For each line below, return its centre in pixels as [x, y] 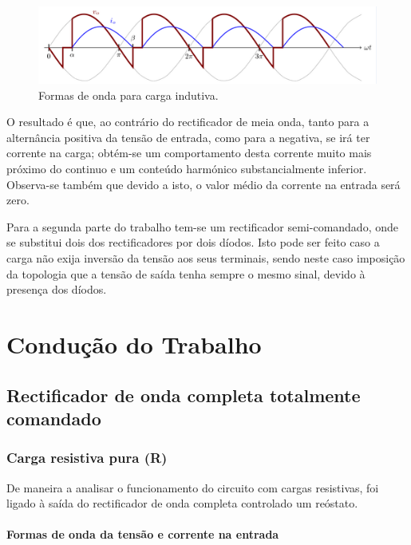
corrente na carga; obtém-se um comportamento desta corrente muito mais [189, 153]
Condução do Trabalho [134, 344]
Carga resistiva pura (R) [87, 458]
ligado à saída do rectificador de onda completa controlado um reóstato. [182, 503]
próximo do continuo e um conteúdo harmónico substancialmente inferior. [187, 169]
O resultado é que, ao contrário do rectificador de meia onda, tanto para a [188, 122]
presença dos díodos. [57, 289]
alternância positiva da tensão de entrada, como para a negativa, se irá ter [188, 137]
